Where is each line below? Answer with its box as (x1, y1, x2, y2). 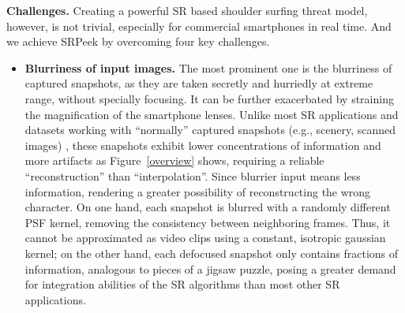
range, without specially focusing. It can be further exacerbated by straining (24, 90, 394, 106)
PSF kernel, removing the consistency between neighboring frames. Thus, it (24, 214, 391, 230)
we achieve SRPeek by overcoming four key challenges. (6, 33, 270, 50)
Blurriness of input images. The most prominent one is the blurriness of (24, 59, 392, 76)
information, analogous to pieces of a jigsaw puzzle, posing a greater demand (24, 260, 396, 277)
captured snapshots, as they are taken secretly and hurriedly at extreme (24, 75, 373, 91)
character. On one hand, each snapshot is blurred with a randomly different (24, 199, 391, 215)
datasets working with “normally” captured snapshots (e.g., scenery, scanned (24, 121, 396, 138)
